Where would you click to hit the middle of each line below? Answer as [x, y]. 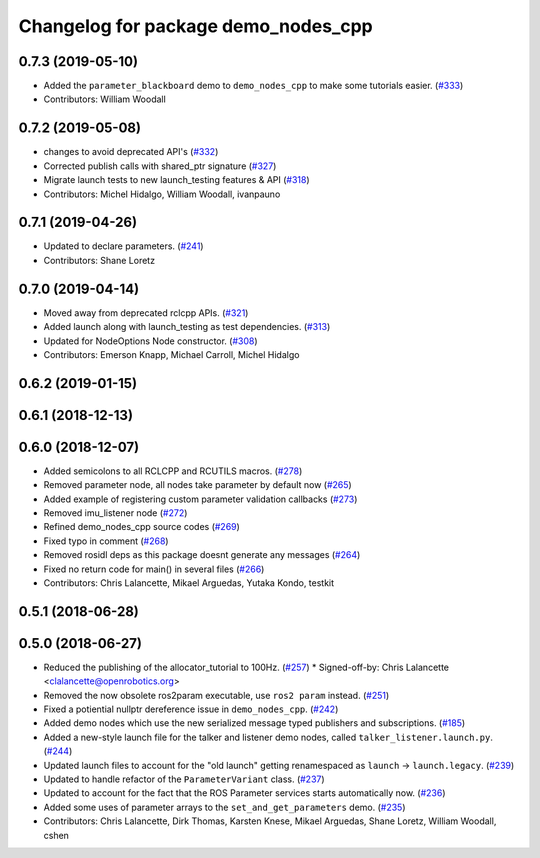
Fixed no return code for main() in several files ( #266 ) [154, 569]
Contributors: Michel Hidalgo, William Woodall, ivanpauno [162, 194]
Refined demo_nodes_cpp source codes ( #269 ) [141, 527]
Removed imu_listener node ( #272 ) [115, 513]
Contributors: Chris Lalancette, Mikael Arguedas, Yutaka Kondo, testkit [189, 582]
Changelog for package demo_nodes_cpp [196, 26]
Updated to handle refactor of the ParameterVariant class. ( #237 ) [184, 779]
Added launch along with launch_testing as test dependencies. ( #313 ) [187, 327]
